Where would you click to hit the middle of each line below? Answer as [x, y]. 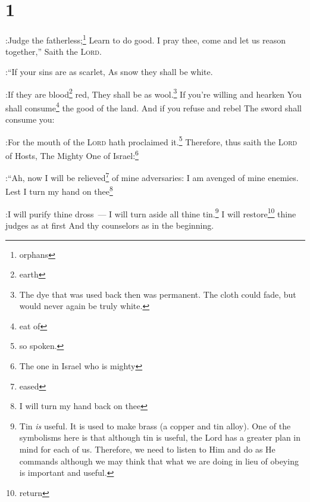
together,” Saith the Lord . [54, 52]
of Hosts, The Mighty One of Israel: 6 [72, 154]
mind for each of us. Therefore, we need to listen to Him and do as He [147, 449]
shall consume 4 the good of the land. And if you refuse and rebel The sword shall [154, 107]
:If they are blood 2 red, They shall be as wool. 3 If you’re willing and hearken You [154, 93]
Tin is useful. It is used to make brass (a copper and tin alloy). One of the [155, 425]
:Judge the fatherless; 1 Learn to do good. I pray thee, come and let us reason [146, 39]
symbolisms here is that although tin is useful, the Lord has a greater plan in [160, 437]
